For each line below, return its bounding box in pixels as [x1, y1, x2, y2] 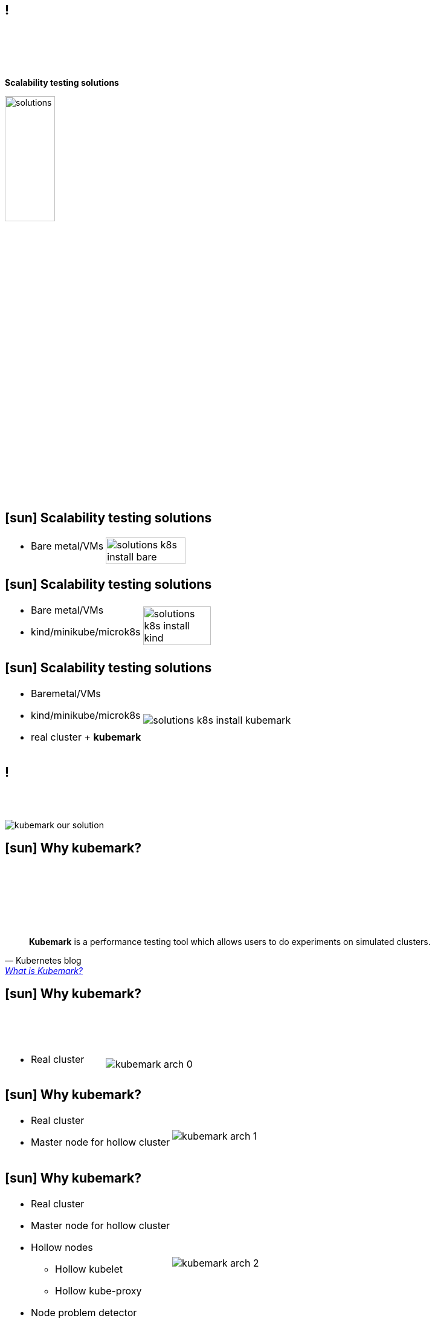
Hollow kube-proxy [55, 1285, 142, 1297]
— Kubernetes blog [5, 955, 82, 966]
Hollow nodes [31, 1241, 93, 1254]
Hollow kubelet [55, 1263, 123, 1276]
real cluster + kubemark [31, 731, 141, 744]
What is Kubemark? [5, 965, 83, 976]
